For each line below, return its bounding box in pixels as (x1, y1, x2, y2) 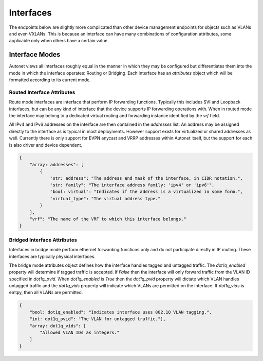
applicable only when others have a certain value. (9, 38, 109, 44)
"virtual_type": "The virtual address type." (50, 196, 161, 201)
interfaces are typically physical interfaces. (9, 253, 96, 259)
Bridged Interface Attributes (9, 236, 77, 243)
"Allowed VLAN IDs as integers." (39, 330, 120, 335)
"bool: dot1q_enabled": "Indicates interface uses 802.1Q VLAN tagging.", (29, 309, 212, 315)
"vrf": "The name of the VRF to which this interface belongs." (29, 216, 187, 222)
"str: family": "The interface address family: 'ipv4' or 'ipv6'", (50, 182, 215, 188)
